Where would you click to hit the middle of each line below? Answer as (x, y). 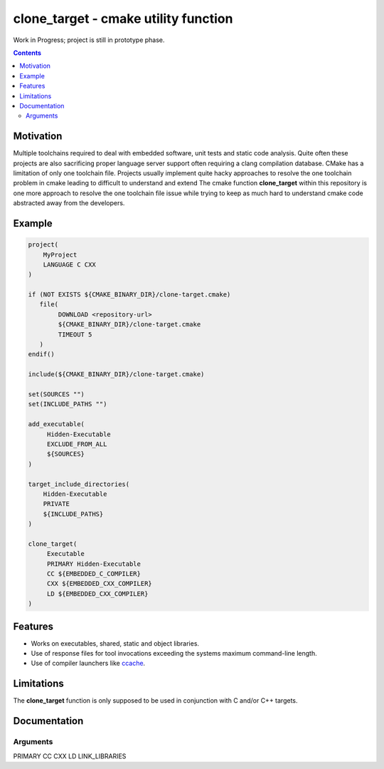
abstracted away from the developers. (69, 203)
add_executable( (57, 424)
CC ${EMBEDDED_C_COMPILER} (94, 574)
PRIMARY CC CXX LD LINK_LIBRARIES (70, 756)
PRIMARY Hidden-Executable (94, 564)
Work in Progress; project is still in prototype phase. (89, 40)
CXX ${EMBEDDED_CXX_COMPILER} (99, 584)
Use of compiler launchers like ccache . (88, 664)
